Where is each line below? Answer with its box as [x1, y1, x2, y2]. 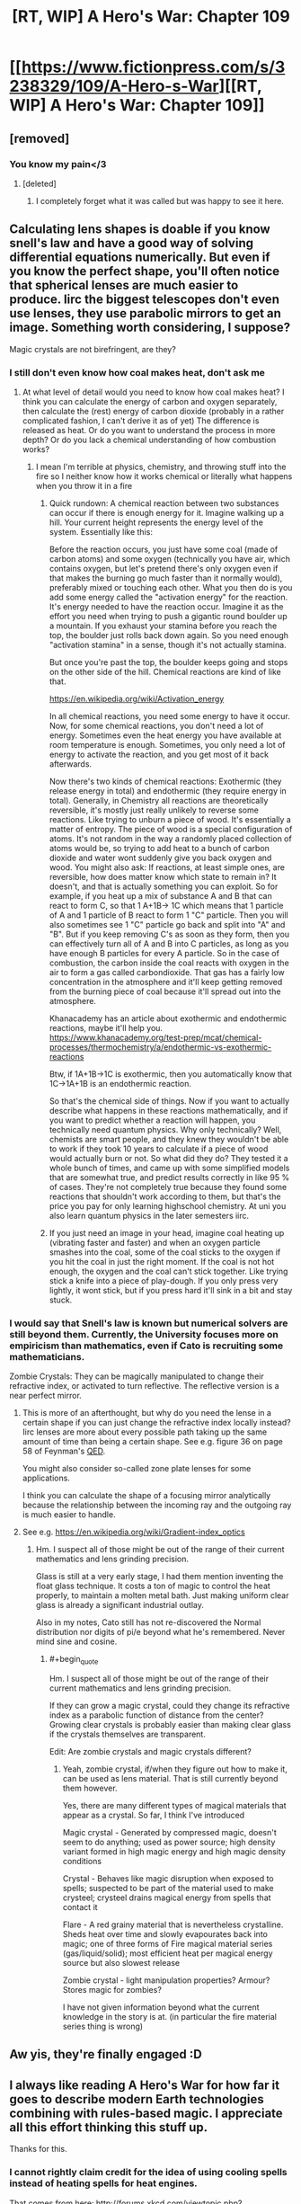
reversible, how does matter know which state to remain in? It [49, 871, 277, 882]
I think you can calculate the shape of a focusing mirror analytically [22, 1490, 271, 1501]
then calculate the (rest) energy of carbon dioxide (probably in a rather [22, 405, 285, 416]
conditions [62, 1856, 102, 1867]
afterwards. [49, 758, 93, 769]
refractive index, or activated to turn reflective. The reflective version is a [9, 1381, 280, 1391]
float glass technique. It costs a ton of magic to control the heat [35, 1580, 271, 1592]
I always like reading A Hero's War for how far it [9, 2077, 280, 2093]
